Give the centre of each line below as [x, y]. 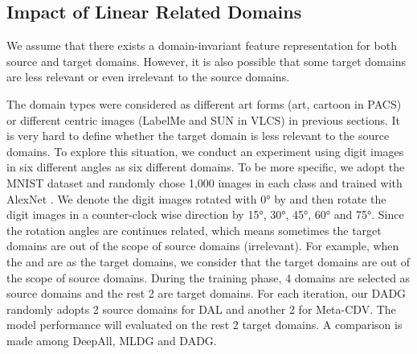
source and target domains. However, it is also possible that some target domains [206, 61]
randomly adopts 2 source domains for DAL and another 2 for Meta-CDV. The [201, 309]
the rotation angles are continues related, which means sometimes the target [194, 230]
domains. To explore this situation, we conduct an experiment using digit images [205, 151]
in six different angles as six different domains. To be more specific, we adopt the [206, 167]
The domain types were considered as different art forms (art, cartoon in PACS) [204, 103]
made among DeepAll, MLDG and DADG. [112, 340]
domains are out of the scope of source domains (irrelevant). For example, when [203, 246]
